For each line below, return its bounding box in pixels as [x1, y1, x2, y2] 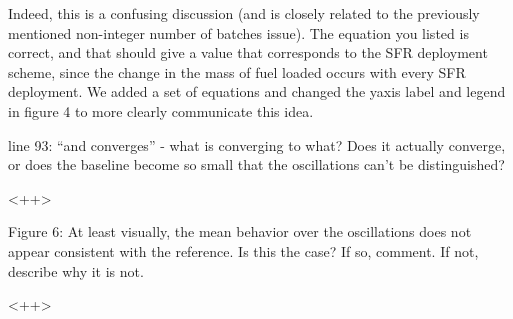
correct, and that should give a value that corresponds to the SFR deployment [8, 42, 488, 63]
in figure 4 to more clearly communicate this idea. [8, 100, 314, 121]
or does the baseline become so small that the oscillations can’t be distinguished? [8, 154, 505, 175]
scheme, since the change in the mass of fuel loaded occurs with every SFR [8, 61, 466, 82]
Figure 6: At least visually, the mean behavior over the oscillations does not [8, 221, 472, 242]
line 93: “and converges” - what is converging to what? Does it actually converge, [8, 134, 506, 155]
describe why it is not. [8, 260, 144, 281]
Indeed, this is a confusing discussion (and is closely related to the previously [8, 3, 480, 23]
